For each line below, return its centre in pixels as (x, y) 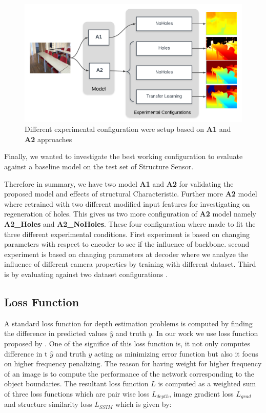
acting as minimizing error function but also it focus (176, 353)
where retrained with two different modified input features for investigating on (127, 203)
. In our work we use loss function (205, 333)
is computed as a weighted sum (207, 383)
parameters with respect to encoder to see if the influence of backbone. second (127, 244)
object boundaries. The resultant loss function (76, 383)
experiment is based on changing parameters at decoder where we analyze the (126, 254)
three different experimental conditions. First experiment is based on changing (127, 234)
